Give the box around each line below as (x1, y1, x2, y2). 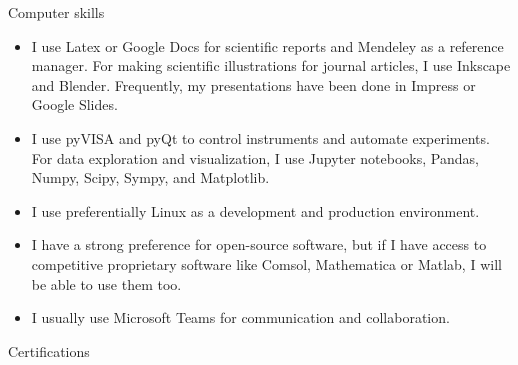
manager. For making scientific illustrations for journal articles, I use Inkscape (31, 55, 511, 76)
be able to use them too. (31, 273, 182, 294)
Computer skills (8, 2, 105, 22)
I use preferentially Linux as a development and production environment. (31, 200, 480, 221)
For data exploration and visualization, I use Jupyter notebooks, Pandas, (31, 147, 479, 168)
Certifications (8, 340, 90, 361)
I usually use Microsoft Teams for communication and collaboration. (31, 307, 450, 328)
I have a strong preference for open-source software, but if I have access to (31, 234, 487, 255)
